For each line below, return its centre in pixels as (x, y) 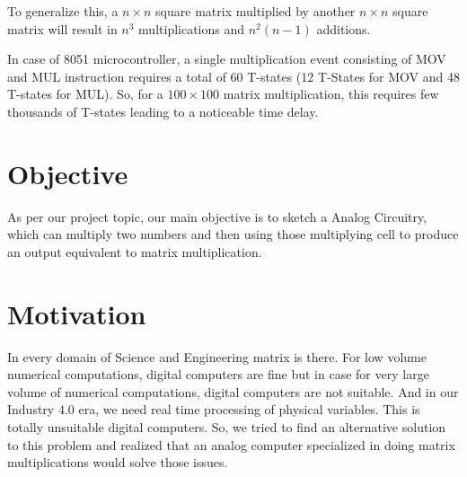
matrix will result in (62, 28)
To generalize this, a (63, 11)
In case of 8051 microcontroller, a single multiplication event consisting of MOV (227, 59)
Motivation (77, 313)
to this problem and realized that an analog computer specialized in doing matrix (231, 444)
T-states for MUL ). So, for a (85, 94)
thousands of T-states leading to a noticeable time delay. (163, 111)
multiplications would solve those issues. (118, 462)
